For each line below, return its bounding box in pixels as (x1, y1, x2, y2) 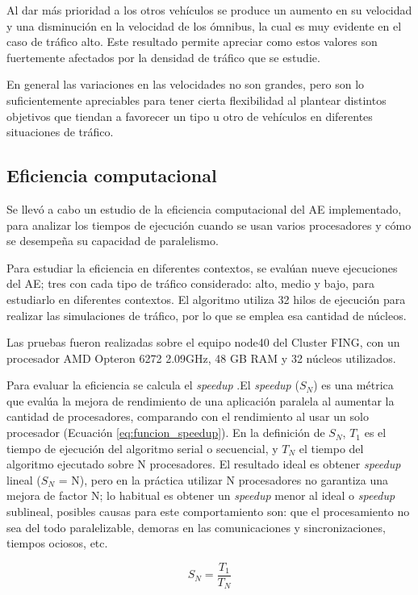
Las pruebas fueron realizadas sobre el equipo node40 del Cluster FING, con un (6, 334, 400, 351)
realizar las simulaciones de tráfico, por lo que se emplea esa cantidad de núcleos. (6, 306, 407, 323)
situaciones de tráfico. (6, 123, 114, 140)
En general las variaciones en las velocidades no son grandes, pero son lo (6, 76, 365, 93)
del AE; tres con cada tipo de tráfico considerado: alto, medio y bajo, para (6, 275, 374, 292)
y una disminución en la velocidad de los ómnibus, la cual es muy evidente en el (6, 17, 402, 34)
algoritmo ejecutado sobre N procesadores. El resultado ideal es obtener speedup (6, 456, 401, 472)
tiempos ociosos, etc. (6, 535, 108, 551)
